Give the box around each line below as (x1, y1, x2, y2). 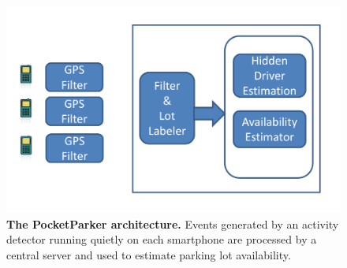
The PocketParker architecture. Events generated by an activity (6, 215, 339, 232)
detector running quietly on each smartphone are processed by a (6, 231, 317, 248)
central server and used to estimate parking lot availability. (6, 246, 291, 262)
